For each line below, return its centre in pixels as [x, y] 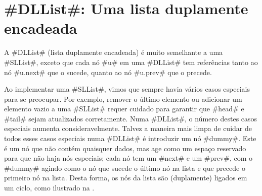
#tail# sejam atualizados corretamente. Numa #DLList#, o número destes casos [131, 118]
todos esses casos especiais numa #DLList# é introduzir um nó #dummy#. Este [130, 138]
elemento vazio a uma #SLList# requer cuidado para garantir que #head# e [124, 109]
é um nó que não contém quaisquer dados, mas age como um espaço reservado [125, 148]
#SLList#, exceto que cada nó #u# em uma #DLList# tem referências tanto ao [131, 62]
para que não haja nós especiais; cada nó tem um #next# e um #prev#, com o [128, 158]
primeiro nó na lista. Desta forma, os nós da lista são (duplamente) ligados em [126, 178]
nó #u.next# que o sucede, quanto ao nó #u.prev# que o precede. [108, 72]
